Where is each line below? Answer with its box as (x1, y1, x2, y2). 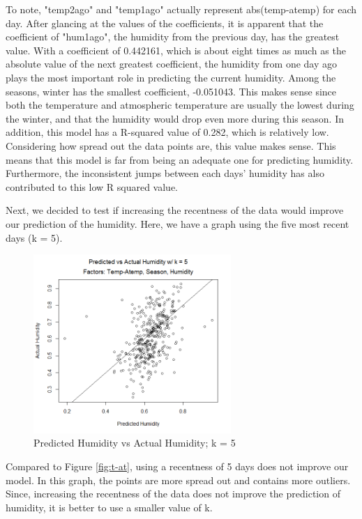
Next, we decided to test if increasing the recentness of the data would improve (6, 203, 344, 217)
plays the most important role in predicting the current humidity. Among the (6, 70, 336, 84)
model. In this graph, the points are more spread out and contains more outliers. (6, 472, 351, 487)
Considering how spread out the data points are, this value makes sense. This (6, 138, 336, 153)
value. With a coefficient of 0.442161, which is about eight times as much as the (6, 42, 346, 57)
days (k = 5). (6, 230, 63, 245)
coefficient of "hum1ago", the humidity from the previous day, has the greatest (6, 29, 340, 44)
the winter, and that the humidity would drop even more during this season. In (6, 111, 344, 125)
